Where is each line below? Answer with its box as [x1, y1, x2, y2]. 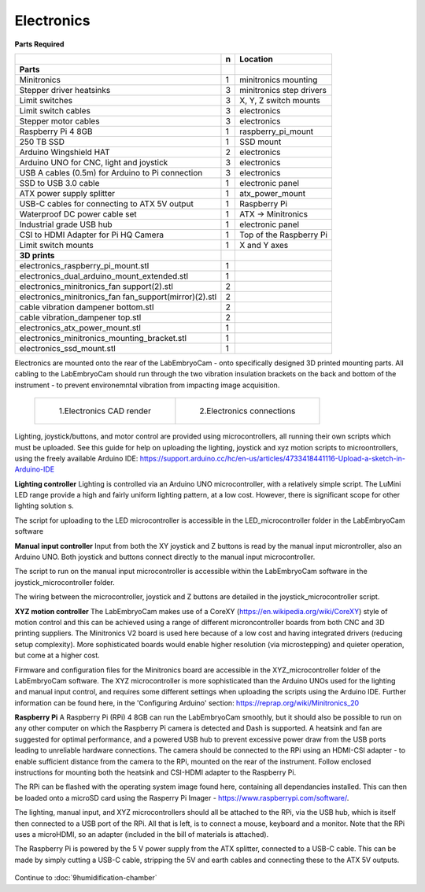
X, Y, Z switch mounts [239, 94, 320, 105]
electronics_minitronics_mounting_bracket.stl [19, 332, 187, 343]
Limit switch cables [19, 105, 91, 116]
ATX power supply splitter [19, 187, 116, 198]
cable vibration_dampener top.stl [19, 312, 142, 323]
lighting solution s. [14, 501, 74, 511]
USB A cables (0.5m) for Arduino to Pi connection [19, 167, 203, 178]
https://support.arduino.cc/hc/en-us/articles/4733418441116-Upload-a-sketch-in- [139, 453, 405, 463]
